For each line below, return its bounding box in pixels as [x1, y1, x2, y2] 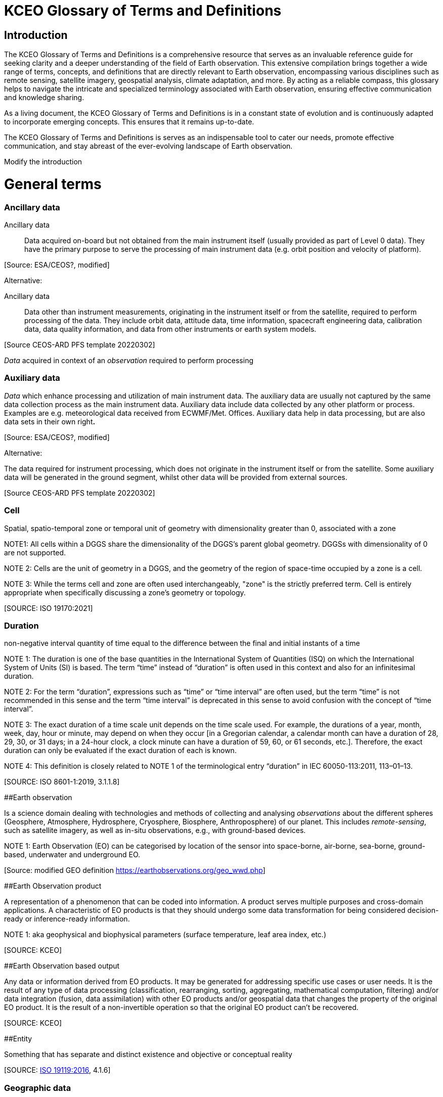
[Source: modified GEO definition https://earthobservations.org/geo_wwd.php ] [4, 866, 265, 875]
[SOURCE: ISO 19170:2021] [4, 603, 93, 612]
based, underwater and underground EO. [4, 850, 141, 859]
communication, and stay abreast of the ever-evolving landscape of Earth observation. [4, 142, 293, 151]
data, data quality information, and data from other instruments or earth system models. [24, 325, 317, 334]
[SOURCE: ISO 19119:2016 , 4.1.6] [4, 1066, 111, 1075]
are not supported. [4, 548, 66, 557]
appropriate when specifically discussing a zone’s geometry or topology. [4, 588, 246, 597]
